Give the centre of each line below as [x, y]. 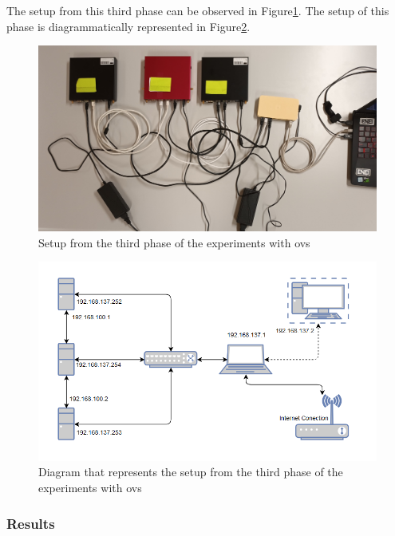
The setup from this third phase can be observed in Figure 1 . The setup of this [198, 10]
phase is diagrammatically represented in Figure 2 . [128, 26]
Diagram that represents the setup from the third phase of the [191, 472]
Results [31, 523]
